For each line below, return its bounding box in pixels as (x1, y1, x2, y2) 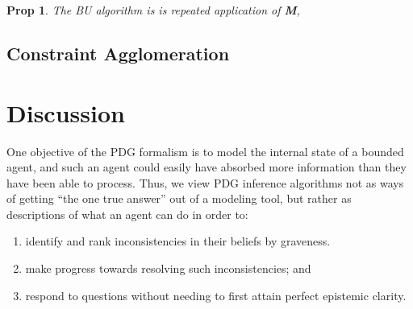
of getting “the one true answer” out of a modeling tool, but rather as (6, 190, 352, 207)
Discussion (6, 96, 125, 129)
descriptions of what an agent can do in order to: (6, 205, 248, 222)
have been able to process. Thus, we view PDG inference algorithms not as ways (6, 174, 404, 191)
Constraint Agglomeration (6, 40, 230, 65)
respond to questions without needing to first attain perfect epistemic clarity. (25, 286, 407, 303)
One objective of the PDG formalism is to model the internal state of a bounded (6, 142, 404, 159)
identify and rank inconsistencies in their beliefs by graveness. (25, 233, 331, 249)
